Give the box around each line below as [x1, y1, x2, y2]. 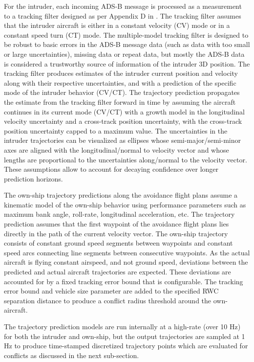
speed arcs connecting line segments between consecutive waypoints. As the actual [4, 247, 250, 257]
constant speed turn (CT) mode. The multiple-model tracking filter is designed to [4, 29, 249, 40]
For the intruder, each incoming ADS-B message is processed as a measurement [4, 1, 242, 11]
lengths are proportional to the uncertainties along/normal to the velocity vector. [4, 154, 247, 164]
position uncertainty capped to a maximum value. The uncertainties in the [4, 125, 228, 136]
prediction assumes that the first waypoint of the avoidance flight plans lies [4, 219, 229, 229]
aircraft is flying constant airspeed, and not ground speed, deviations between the [4, 257, 248, 267]
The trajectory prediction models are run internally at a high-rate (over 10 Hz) [4, 321, 241, 331]
